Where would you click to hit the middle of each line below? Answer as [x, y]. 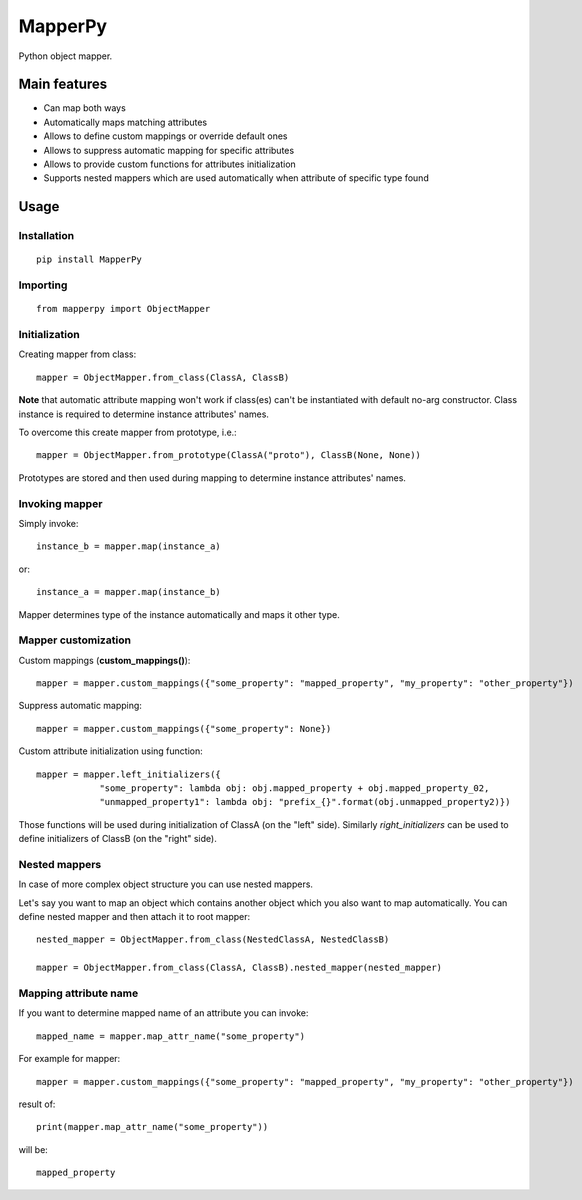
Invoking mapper [60, 503]
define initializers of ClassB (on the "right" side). [117, 839]
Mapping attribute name [78, 993]
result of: [37, 1104]
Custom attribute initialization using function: [111, 751]
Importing [43, 285]
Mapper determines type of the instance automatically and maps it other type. [179, 614]
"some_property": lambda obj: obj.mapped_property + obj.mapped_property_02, [294, 788]
